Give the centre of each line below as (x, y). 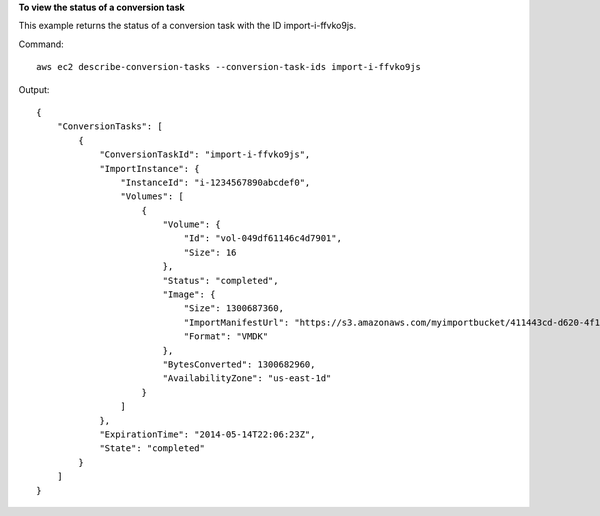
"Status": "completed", (220, 280)
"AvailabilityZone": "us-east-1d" (247, 378)
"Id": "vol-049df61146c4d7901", (262, 238)
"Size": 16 (210, 252)
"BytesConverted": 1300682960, (239, 364)
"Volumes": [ (152, 196)
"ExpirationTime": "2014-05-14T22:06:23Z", (207, 434)
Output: (34, 89)
